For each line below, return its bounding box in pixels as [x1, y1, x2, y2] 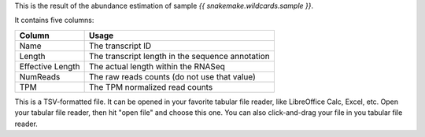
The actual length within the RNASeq [89, 61, 226, 72]
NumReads [19, 71, 61, 82]
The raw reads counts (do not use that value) [89, 71, 256, 82]
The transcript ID [89, 40, 152, 51]
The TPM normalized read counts [89, 81, 213, 92]
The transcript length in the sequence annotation [89, 50, 271, 61]
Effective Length [19, 61, 80, 72]
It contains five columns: [14, 16, 94, 25]
